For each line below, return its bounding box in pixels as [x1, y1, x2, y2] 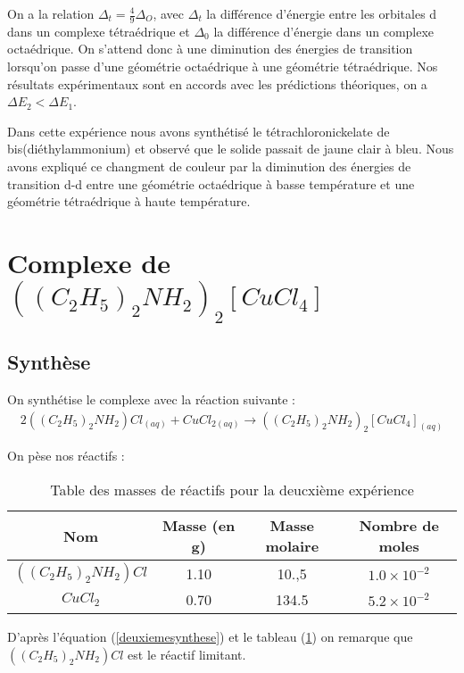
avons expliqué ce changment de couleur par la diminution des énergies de [7, 156, 411, 175]
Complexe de [7, 244, 170, 280]
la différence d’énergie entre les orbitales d [206, 4, 437, 22]
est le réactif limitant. [128, 644, 246, 663]
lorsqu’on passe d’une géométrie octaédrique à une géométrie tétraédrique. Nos [7, 57, 438, 76]
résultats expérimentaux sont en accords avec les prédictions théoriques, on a [7, 74, 427, 93]
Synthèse [7, 348, 91, 376]
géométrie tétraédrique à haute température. [7, 192, 251, 211]
